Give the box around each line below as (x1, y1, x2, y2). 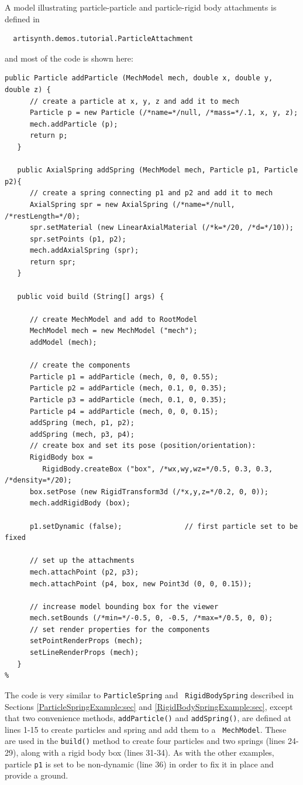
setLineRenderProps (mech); (29, 648, 139, 657)
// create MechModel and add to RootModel (29, 315, 198, 324)
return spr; (29, 257, 76, 266)
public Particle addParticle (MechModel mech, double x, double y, (5, 74, 273, 83)
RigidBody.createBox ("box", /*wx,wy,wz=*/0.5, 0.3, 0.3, (42, 464, 273, 473)
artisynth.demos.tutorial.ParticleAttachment (13, 35, 194, 43)
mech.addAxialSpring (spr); (29, 246, 139, 255)
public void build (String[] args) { (17, 292, 164, 301)
